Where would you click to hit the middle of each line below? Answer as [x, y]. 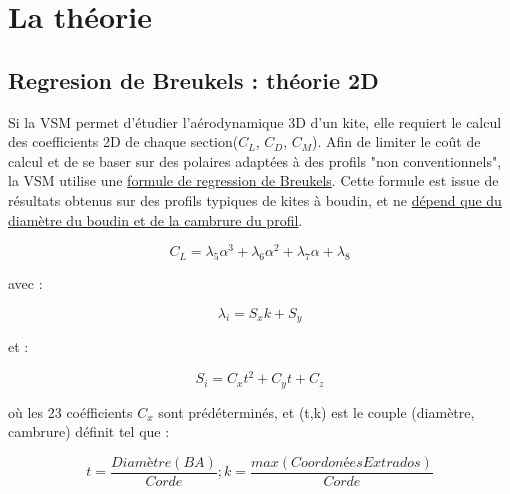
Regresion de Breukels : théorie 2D [193, 79]
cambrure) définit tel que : [89, 431]
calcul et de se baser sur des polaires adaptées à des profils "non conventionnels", [255, 160]
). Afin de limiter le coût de [396, 141]
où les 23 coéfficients [70, 411]
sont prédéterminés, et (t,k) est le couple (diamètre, [316, 411]
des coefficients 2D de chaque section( [123, 141]
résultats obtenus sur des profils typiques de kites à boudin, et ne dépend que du [255, 199]
